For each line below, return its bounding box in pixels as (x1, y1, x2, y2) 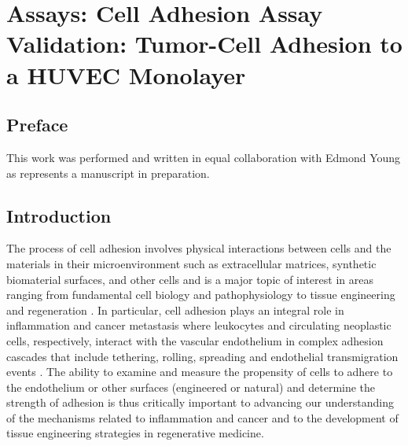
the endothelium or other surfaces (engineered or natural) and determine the (6, 378, 376, 395)
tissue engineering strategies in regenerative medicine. (6, 425, 264, 441)
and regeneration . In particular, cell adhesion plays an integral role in (6, 301, 344, 318)
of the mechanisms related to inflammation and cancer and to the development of (6, 409, 399, 426)
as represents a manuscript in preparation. (6, 164, 210, 181)
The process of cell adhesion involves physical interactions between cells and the (6, 240, 391, 256)
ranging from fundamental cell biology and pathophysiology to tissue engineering (6, 286, 395, 303)
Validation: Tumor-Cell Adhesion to (6, 28, 402, 60)
